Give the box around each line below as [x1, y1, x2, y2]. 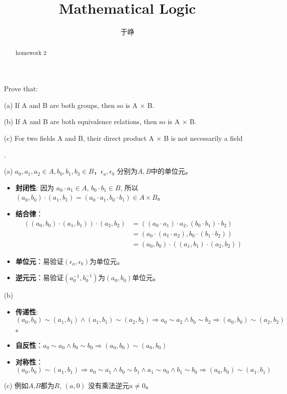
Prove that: [4, 83, 38, 94]
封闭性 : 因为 [15, 182, 54, 192]
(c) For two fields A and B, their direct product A [4, 132, 154, 143]
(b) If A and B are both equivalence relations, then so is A [4, 116, 180, 127]
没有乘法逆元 [88, 380, 129, 391]
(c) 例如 [4, 380, 28, 391]
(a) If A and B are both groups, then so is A [4, 100, 138, 110]
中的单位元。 [151, 166, 192, 176]
